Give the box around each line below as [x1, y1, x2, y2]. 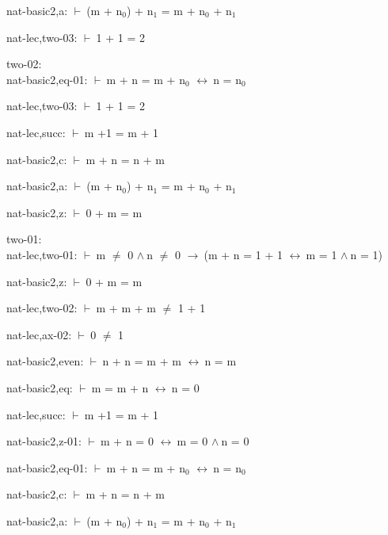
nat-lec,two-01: [6, 246, 78, 262]
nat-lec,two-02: [6, 300, 78, 316]
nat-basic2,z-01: [6, 433, 82, 449]
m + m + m [96, 300, 156, 316]
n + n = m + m [102, 353, 181, 369]
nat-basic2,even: [6, 353, 84, 369]
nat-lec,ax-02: [6, 326, 72, 342]
